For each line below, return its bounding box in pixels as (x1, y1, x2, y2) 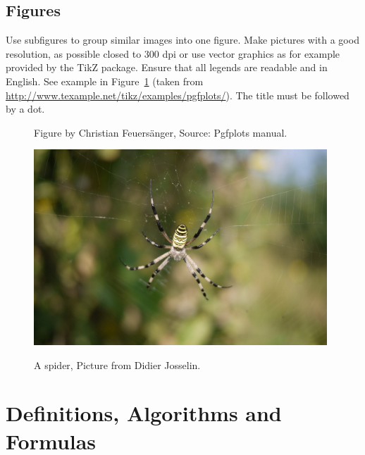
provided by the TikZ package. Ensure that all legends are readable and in (6, 60, 328, 75)
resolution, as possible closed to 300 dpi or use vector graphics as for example (6, 46, 340, 61)
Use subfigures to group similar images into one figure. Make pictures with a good (6, 32, 359, 47)
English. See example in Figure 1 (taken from (6, 73, 204, 88)
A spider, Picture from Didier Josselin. (34, 357, 201, 372)
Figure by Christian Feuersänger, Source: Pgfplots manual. (34, 125, 287, 139)
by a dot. (6, 101, 45, 116)
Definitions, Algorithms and (6, 399, 282, 428)
